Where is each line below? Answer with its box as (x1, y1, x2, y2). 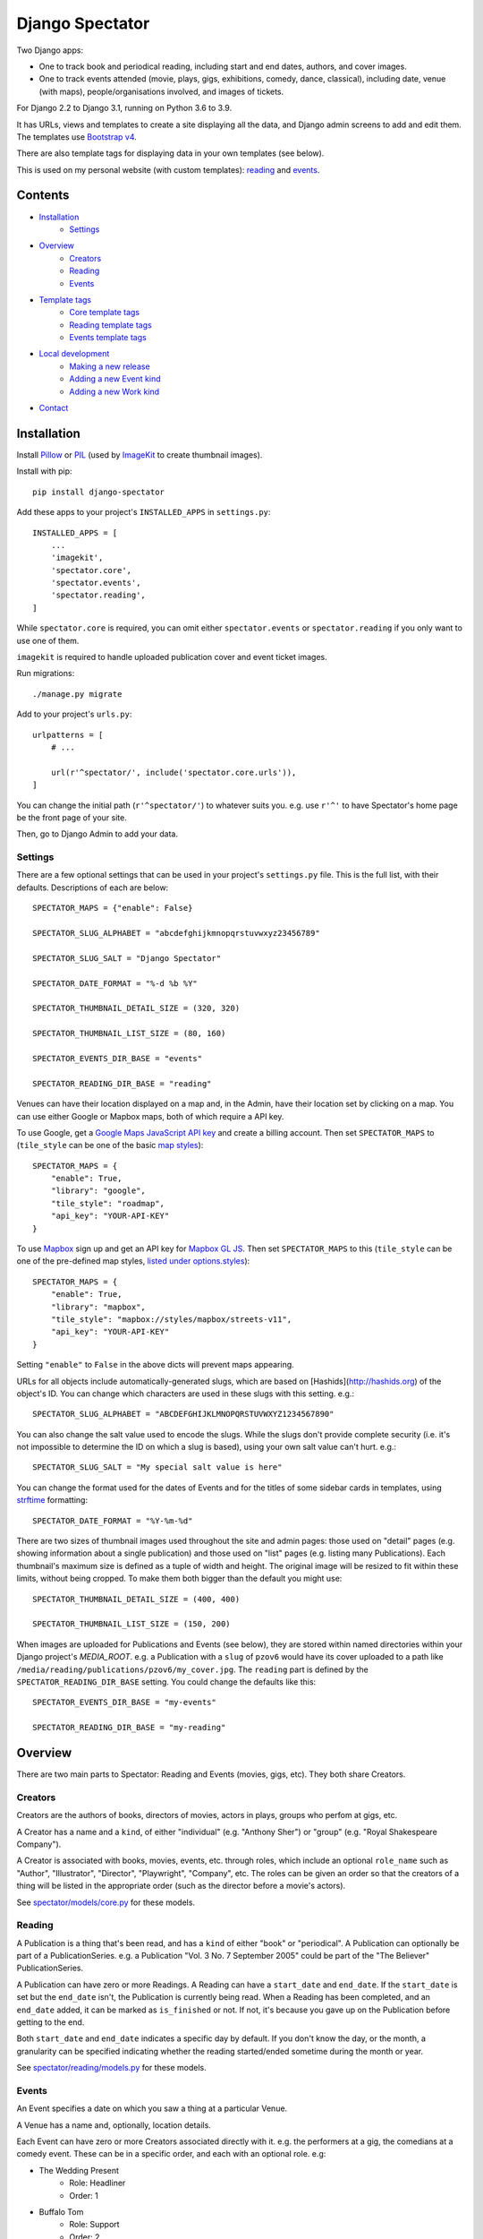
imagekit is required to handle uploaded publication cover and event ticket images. (16, 652, 328, 663)
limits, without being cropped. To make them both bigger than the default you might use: (16, 1573, 343, 1584)
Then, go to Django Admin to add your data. (16, 828, 179, 839)
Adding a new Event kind (69, 373, 161, 384)
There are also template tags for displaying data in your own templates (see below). (16, 148, 325, 159)
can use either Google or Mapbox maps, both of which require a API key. (16, 1111, 284, 1121)
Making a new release (69, 361, 151, 372)
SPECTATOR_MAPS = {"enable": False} (32, 903, 193, 914)
